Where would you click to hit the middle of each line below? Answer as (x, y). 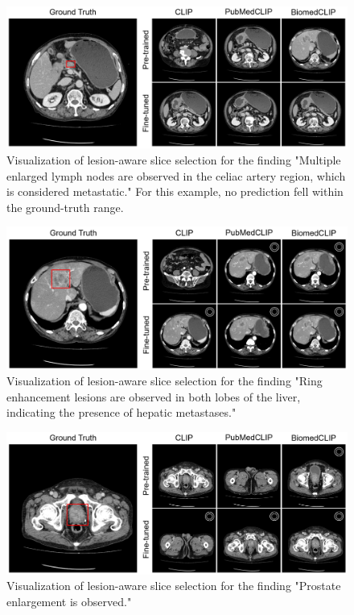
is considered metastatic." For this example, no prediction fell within (175, 191)
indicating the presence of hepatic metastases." (121, 412)
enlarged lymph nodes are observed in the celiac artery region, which (176, 175)
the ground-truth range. (65, 207)
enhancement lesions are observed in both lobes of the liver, (154, 396)
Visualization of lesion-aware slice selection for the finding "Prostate (174, 586)
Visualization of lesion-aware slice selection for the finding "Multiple (174, 159)
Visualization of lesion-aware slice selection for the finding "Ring (165, 381)
